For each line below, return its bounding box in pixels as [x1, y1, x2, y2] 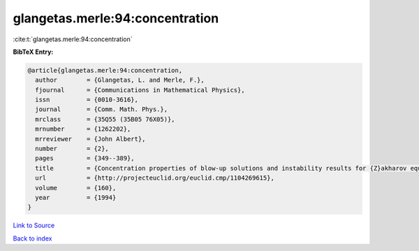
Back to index [13, 234, 52, 243]
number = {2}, [35, 145, 110, 153]
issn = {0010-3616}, [35, 96, 139, 104]
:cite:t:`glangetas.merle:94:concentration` [13, 35, 133, 43]
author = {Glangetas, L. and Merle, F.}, [35, 76, 205, 84]
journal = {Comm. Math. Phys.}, [35, 106, 168, 113]
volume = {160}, [35, 184, 117, 192]
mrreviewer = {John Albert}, [35, 135, 146, 143]
